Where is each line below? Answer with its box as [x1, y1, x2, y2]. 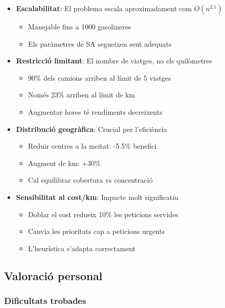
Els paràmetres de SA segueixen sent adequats [28, 38, 172, 49]
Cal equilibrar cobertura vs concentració [28, 175, 153, 185]
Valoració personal [4, 267, 103, 283]
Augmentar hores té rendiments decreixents [28, 106, 163, 117]
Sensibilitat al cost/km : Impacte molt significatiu [16, 191, 178, 202]
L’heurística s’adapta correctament [28, 243, 136, 253]
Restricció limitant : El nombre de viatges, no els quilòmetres [16, 55, 212, 66]
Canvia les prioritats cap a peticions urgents [28, 226, 165, 236]
